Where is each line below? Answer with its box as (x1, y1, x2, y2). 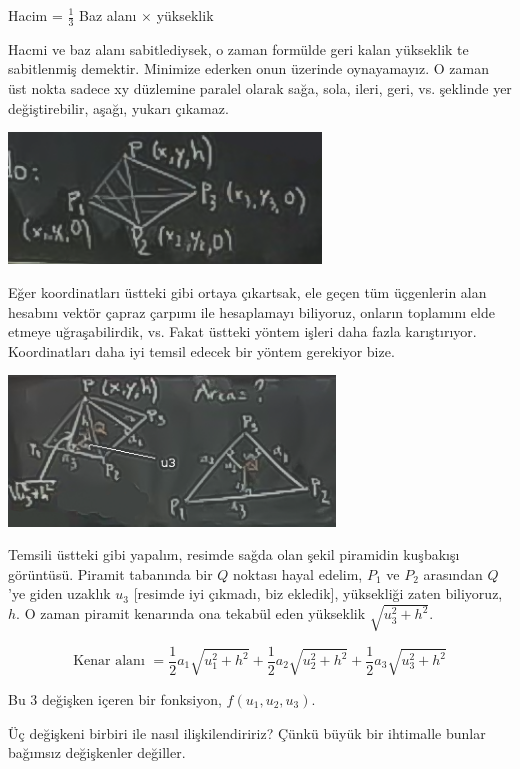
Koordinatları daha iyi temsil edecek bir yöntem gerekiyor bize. (8, 340, 395, 361)
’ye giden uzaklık (8, 583, 111, 604)
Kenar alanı (73, 654, 145, 669)
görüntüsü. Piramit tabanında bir (8, 563, 213, 584)
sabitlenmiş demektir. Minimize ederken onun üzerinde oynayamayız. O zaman (8, 58, 489, 79)
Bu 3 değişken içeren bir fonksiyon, (8, 688, 222, 709)
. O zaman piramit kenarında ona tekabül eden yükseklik (16, 603, 366, 624)
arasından (423, 563, 483, 584)
